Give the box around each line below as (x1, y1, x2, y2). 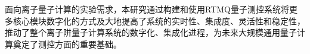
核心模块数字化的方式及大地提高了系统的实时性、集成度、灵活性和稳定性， (13, 14, 305, 27)
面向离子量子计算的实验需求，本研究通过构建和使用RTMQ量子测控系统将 (5, 3, 289, 15)
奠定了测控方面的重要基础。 (13, 37, 122, 50)
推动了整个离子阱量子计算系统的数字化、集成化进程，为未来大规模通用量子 (5, 26, 297, 39)
